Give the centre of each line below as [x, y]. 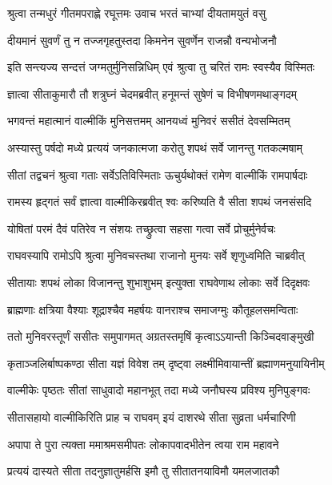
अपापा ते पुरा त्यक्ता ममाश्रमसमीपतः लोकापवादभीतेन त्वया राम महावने [143, 444]
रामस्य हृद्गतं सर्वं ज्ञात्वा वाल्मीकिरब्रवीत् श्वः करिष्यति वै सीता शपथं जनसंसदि [160, 202]
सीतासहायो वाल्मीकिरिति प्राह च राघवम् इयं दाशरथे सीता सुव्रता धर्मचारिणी [152, 416]
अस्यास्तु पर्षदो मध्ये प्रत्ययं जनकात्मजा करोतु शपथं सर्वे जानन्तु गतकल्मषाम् [155, 147]
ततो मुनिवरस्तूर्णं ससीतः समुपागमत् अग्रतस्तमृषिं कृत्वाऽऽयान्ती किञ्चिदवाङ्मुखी [161, 336]
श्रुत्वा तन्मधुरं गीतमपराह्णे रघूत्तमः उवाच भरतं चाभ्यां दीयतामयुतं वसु [137, 13]
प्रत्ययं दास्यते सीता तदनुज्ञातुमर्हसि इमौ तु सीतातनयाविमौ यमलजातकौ [144, 471]
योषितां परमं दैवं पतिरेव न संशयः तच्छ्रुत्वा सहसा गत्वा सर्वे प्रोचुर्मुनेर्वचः [142, 228]
